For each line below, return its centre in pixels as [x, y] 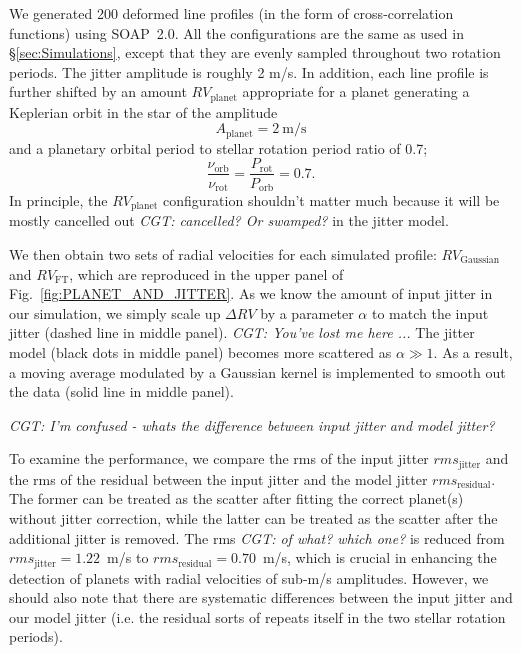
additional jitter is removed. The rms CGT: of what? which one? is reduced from [257, 537]
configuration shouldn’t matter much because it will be [331, 199]
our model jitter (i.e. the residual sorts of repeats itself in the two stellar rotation [257, 616]
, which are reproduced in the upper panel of [206, 273]
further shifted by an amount [98, 91]
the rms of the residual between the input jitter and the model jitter [218, 478]
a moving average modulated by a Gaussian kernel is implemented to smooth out [257, 371]
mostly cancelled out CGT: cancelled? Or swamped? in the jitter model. [229, 220]
